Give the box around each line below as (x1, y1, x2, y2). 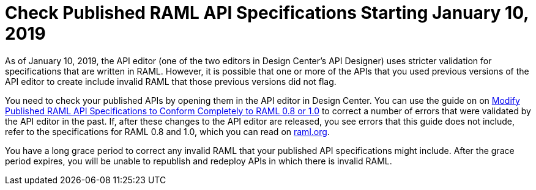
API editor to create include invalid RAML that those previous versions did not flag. (5, 76, 337, 87)
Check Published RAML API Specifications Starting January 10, (5, 2, 529, 23)
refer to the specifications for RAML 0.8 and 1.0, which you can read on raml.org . (5, 126, 330, 137)
